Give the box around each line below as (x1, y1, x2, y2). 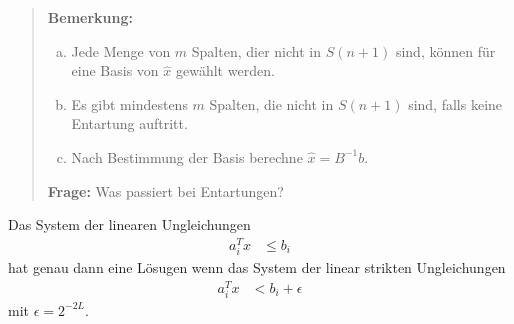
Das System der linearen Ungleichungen (8, 214, 251, 235)
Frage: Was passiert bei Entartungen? (47, 180, 284, 201)
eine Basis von (71, 60, 159, 81)
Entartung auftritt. (71, 113, 188, 134)
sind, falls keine (408, 93, 503, 114)
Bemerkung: (47, 7, 133, 27)
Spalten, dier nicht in (191, 40, 321, 61)
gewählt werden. (175, 60, 275, 81)
